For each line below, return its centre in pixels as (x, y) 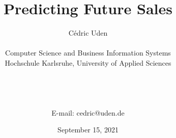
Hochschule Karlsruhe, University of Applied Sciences (88, 62)
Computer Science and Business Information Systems (88, 53)
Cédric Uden (88, 33)
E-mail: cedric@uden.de (88, 112)
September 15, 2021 (88, 130)
